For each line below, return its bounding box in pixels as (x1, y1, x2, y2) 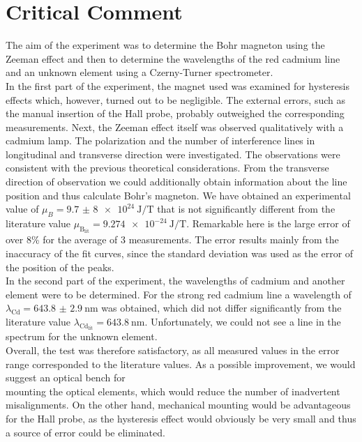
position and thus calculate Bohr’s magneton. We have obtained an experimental (6, 188, 351, 202)
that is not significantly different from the (157, 201, 335, 216)
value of (6, 201, 39, 216)
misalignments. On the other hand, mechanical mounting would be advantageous (6, 397, 351, 412)
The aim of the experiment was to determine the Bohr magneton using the (6, 38, 325, 52)
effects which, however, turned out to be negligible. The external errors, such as (6, 92, 346, 107)
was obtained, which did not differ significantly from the (101, 300, 342, 315)
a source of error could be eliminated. (6, 425, 165, 439)
